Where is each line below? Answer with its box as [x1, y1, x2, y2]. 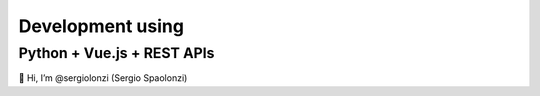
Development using [18, 15, 185, 37]
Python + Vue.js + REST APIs [18, 44, 215, 62]
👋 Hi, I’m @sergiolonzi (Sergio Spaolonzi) [18, 72, 188, 84]
